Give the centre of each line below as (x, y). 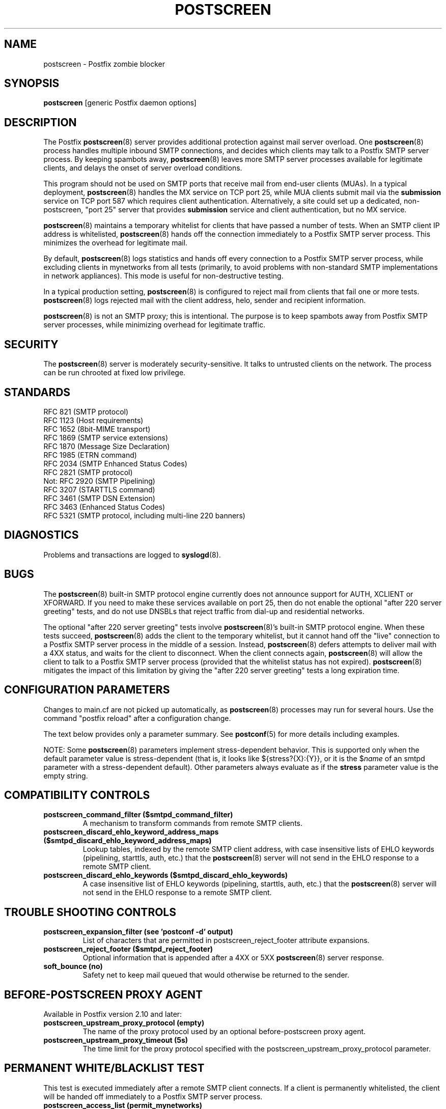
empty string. (66, 775)
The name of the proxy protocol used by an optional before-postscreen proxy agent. (224, 1032)
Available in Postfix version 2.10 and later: (113, 1014)
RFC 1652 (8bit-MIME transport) (97, 429)
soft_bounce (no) (73, 966)
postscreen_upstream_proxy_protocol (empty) (124, 1023)
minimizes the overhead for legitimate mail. (116, 243)
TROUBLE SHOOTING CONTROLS (90, 912)
